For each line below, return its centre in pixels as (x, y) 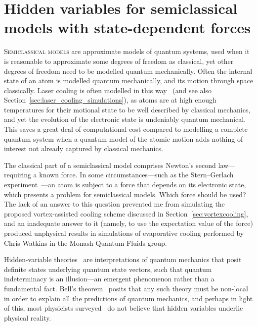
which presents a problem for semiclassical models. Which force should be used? (125, 194)
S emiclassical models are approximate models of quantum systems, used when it (127, 51)
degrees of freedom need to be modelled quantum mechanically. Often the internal (128, 71)
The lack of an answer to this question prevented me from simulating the (114, 204)
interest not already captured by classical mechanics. (84, 148)
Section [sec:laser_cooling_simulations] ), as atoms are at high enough (110, 100)
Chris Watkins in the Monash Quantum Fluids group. (86, 243)
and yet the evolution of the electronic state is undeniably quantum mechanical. (125, 119)
